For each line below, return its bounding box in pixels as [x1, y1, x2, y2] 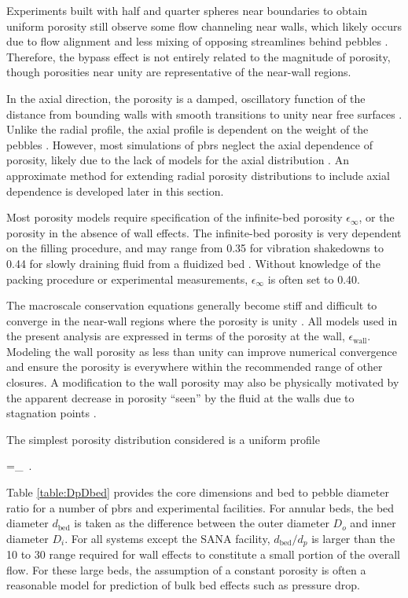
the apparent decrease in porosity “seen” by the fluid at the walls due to [6, 389, 355, 405]
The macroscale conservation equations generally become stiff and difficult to [6, 297, 377, 314]
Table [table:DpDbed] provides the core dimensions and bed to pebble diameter [6, 484, 389, 501]
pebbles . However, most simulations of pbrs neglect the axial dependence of [6, 136, 373, 152]
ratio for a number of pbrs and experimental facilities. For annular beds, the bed [6, 499, 395, 515]
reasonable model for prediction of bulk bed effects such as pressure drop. [6, 577, 360, 593]
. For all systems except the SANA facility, [64, 530, 270, 546]
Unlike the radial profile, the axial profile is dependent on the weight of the [6, 121, 369, 138]
